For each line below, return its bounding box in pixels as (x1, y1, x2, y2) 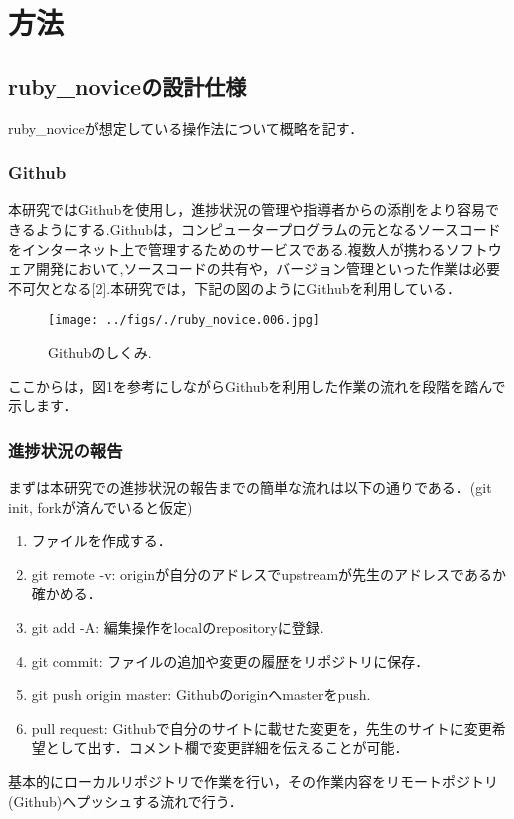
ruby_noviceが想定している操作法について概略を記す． (8, 117, 364, 138)
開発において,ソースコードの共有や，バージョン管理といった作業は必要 (35, 258, 500, 279)
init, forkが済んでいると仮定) (8, 496, 193, 517)
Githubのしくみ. (48, 342, 152, 363)
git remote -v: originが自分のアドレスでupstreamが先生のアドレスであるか (31, 563, 506, 584)
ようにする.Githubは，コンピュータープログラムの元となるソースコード (35, 218, 501, 239)
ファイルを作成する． (31, 530, 172, 551)
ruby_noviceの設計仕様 (8, 70, 247, 101)
